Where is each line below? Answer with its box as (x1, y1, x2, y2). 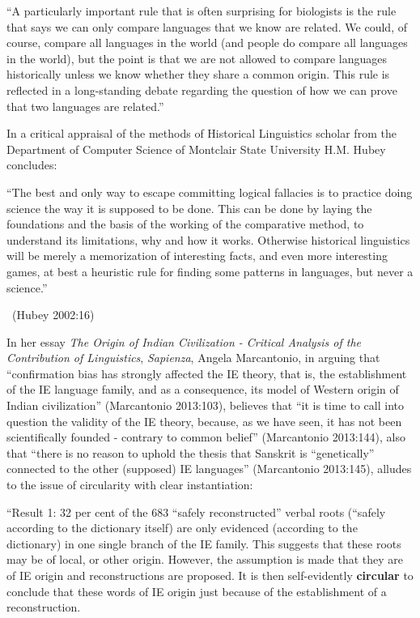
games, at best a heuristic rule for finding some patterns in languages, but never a (6, 262, 414, 279)
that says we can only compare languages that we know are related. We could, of (6, 18, 407, 35)
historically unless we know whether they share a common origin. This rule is (6, 66, 390, 83)
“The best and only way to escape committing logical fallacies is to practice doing (6, 183, 413, 200)
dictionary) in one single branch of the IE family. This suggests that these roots (6, 535, 401, 552)
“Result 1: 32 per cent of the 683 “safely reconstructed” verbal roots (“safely (6, 503, 386, 520)
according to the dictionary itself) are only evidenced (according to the (6, 519, 358, 536)
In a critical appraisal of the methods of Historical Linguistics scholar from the (6, 125, 397, 142)
